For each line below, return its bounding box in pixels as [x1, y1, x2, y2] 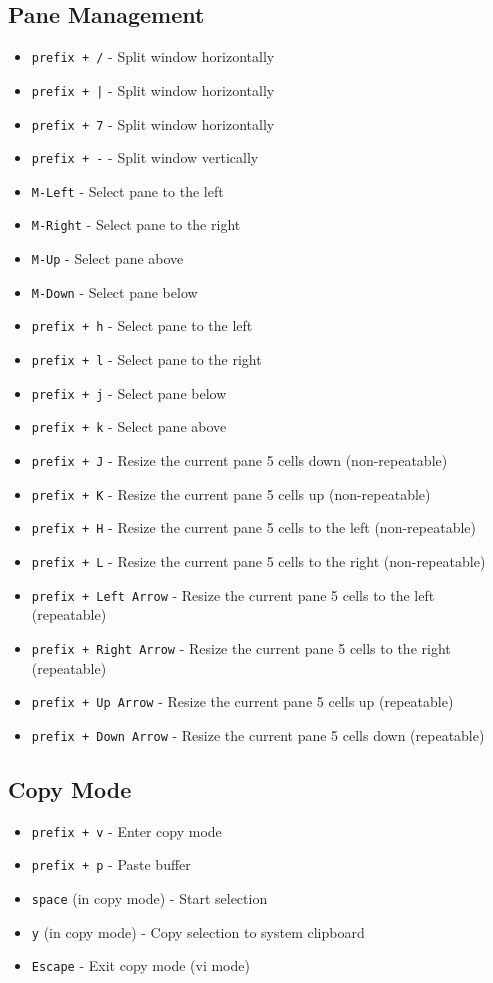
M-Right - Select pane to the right [31, 214, 241, 235]
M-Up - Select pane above [31, 248, 184, 269]
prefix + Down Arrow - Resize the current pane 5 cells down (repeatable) [31, 724, 485, 745]
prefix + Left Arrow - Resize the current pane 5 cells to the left [31, 584, 435, 605]
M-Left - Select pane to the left [31, 180, 224, 201]
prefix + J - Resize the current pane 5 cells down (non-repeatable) [31, 450, 448, 471]
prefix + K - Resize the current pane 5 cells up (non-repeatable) [31, 483, 431, 504]
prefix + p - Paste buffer [31, 854, 191, 875]
